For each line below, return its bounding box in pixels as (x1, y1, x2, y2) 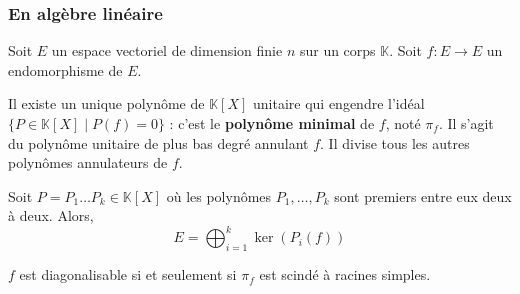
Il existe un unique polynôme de (8, 93, 205, 114)
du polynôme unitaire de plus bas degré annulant (8, 132, 309, 153)
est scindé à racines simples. (259, 264, 431, 285)
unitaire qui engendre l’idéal (253, 93, 425, 114)
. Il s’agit (438, 113, 494, 133)
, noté (385, 113, 421, 133)
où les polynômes (166, 185, 272, 206)
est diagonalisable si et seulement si (19, 264, 237, 285)
